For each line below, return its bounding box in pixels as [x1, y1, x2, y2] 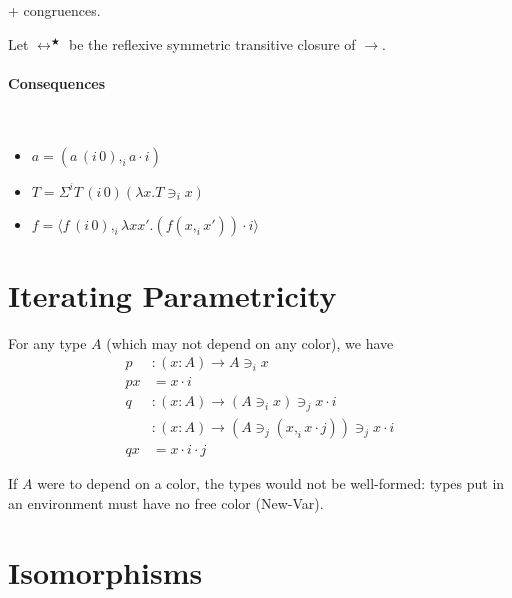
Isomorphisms [8, 551, 203, 592]
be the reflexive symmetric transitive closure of [69, 33, 356, 54]
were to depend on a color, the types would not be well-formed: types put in [37, 473, 505, 494]
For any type [8, 332, 87, 353]
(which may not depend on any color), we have [106, 332, 394, 353]
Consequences [8, 72, 106, 93]
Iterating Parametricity [8, 274, 337, 315]
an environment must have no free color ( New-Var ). [8, 492, 324, 513]
